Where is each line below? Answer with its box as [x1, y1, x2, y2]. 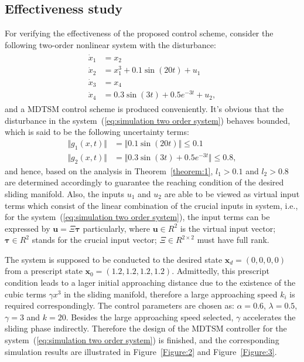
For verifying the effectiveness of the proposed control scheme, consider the [5, 27, 274, 39]
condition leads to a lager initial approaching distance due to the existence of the [5, 276, 296, 289]
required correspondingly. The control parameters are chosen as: [5, 299, 234, 312]
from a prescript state [5, 265, 83, 277]
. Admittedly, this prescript [172, 265, 269, 277]
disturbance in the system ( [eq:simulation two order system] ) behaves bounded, [5, 114, 291, 126]
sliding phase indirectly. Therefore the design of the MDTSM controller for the [5, 322, 287, 334]
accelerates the [242, 310, 296, 323]
